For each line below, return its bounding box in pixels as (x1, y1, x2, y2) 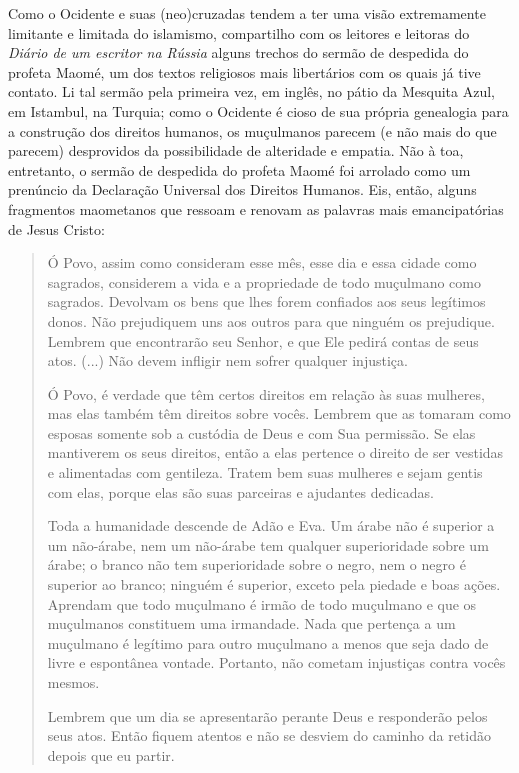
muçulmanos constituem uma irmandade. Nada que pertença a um (47, 613, 456, 634)
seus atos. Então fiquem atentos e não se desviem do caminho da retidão (47, 725, 491, 746)
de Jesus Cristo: (8, 218, 105, 239)
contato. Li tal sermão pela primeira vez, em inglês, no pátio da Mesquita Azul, (8, 81, 496, 102)
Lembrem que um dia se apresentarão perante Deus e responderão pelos (47, 705, 488, 726)
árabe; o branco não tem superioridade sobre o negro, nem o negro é (47, 554, 466, 575)
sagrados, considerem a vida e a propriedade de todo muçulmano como (47, 271, 481, 292)
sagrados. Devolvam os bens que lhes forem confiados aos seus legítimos (47, 291, 486, 312)
